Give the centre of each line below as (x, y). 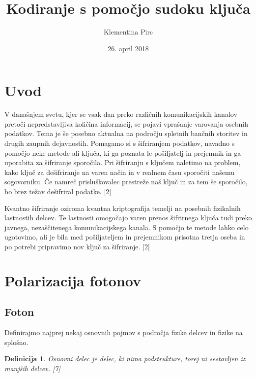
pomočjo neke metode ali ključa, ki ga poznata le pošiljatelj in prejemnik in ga (123, 153)
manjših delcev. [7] (32, 368)
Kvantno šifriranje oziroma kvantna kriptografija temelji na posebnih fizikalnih (123, 208)
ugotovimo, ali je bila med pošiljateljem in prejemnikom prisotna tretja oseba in (125, 237)
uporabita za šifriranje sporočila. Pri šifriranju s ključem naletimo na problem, (123, 162)
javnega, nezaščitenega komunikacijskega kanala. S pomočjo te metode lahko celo (127, 227)
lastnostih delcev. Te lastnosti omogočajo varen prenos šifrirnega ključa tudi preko (128, 218)
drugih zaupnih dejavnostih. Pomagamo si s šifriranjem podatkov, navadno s (120, 143)
